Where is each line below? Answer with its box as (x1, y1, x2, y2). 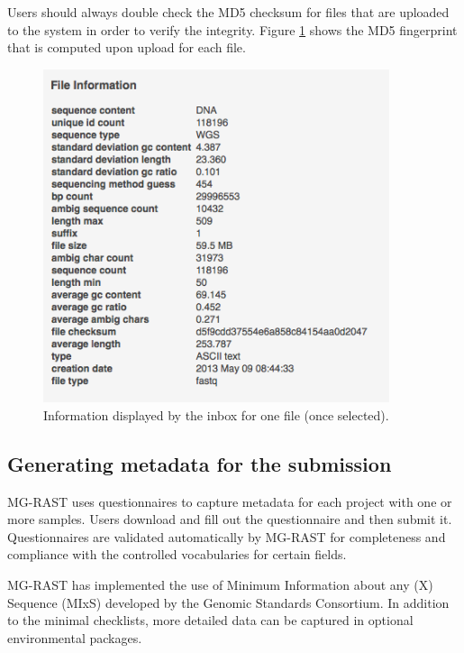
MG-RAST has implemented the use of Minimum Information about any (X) (7, 575, 433, 593)
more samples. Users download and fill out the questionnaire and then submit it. (7, 510, 452, 529)
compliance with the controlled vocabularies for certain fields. (7, 545, 347, 564)
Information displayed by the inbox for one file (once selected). (43, 405, 389, 424)
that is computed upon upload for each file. (7, 38, 246, 57)
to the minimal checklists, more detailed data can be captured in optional (7, 611, 414, 630)
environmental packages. (7, 628, 142, 647)
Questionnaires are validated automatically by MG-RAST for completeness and (7, 527, 446, 546)
